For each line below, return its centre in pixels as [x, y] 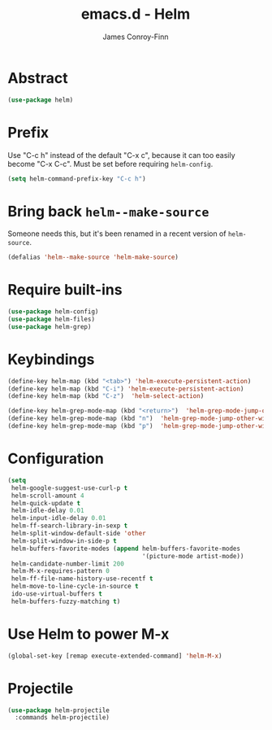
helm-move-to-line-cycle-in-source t [75, 587]
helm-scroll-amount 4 [47, 496]
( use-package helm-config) [53, 312]
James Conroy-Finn [136, 37]
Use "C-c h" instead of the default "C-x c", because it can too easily [121, 155]
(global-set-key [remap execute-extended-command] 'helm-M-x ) [115, 656]
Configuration [56, 459]
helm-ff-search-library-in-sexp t [69, 526]
